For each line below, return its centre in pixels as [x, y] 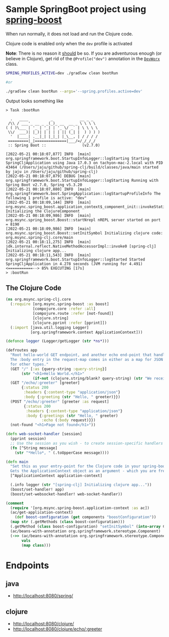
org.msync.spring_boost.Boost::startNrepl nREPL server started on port [83, 220]
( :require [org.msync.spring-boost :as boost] [60, 304]
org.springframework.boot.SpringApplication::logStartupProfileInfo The [83, 194]
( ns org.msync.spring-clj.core [38, 300]
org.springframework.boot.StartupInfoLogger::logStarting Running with [82, 180]
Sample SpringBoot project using [76, 9]
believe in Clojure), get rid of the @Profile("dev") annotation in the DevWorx [83, 58]
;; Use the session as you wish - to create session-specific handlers [87, 443]
